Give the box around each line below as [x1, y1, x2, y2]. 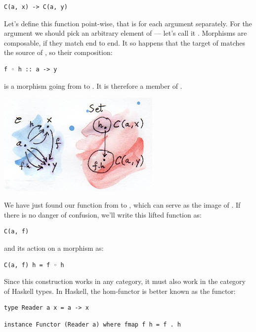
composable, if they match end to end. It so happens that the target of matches [4, 37, 245, 48]
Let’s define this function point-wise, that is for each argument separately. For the [4, 18, 252, 28]
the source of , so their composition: [4, 47, 113, 57]
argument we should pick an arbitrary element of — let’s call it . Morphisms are [4, 28, 247, 38]
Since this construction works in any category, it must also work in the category [4, 276, 246, 286]
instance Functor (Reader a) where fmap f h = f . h [4, 321, 181, 328]
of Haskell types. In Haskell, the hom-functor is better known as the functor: [4, 285, 236, 296]
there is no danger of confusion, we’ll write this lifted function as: [4, 209, 202, 220]
